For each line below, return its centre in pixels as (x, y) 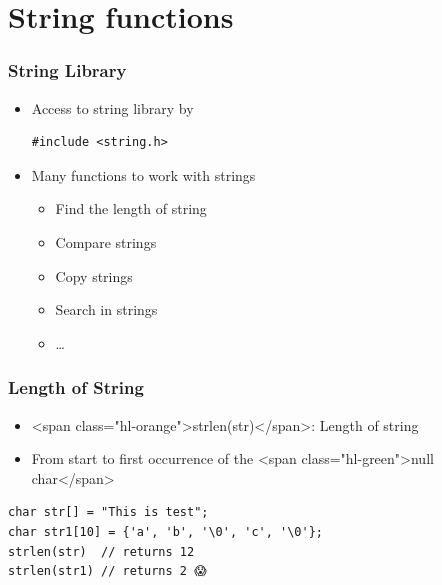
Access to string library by (112, 107)
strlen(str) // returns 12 (101, 551)
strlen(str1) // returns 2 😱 (107, 571)
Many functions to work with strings (143, 174)
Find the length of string (131, 208)
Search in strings (106, 309)
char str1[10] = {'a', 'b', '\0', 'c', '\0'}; (165, 531)
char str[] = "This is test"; (108, 512)
